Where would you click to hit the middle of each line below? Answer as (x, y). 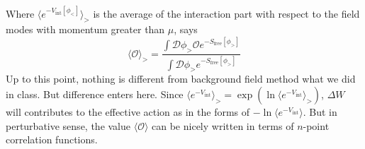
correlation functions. (52, 139)
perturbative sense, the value (68, 125)
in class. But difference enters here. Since (95, 94)
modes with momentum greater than (85, 29)
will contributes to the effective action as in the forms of (128, 111)
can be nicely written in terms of (223, 125)
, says (186, 29)
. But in (320, 111)
